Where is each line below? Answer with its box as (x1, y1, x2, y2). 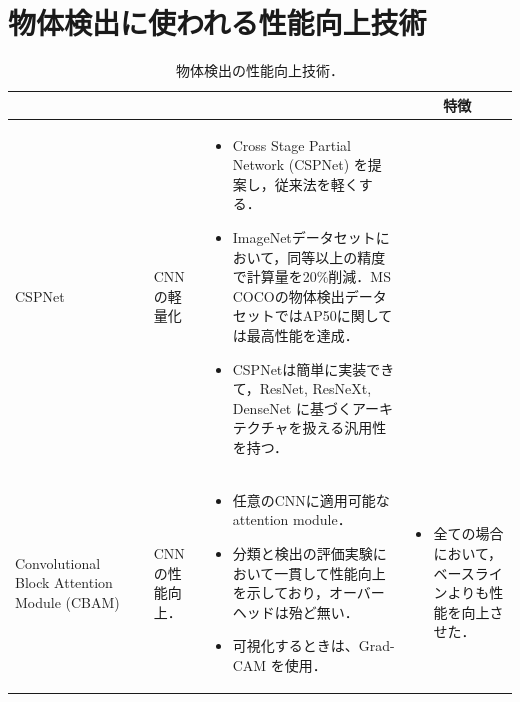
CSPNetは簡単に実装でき (232, 358, 395, 379)
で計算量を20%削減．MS (232, 266, 391, 287)
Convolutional (15, 552, 101, 573)
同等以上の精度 (287, 246, 386, 267)
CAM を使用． (232, 654, 327, 675)
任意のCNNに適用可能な (232, 489, 390, 510)
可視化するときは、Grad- (232, 635, 395, 656)
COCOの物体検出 (232, 285, 345, 306)
